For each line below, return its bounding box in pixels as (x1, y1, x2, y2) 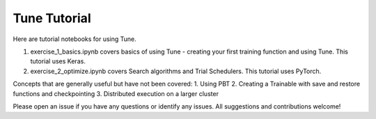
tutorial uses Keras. (30, 57, 86, 65)
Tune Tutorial (13, 10, 91, 26)
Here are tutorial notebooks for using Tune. (13, 35, 137, 43)
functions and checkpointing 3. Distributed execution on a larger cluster (13, 89, 219, 97)
